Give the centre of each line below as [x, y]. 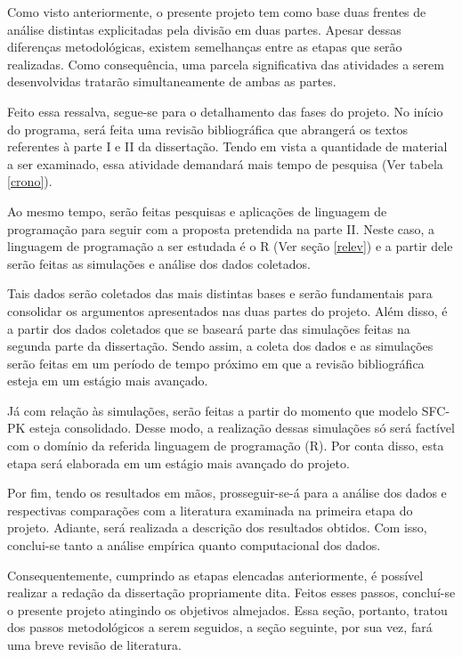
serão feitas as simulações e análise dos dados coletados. [159, 263]
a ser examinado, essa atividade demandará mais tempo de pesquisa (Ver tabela [225, 163]
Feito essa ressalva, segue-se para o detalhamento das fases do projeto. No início [225, 111]
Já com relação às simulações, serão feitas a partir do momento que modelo [213, 410]
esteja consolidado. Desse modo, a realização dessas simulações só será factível [242, 428]
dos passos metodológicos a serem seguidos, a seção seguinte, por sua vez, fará [220, 627]
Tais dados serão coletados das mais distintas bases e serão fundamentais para [220, 293]
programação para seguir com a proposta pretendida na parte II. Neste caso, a [221, 228]
